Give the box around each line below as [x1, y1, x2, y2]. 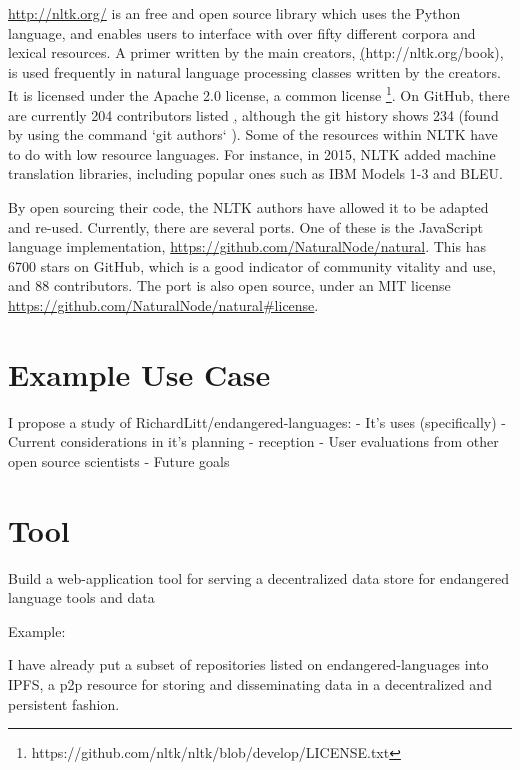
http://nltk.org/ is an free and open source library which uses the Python [8, 3, 461, 23]
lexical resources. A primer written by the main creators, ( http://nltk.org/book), [8, 42, 504, 63]
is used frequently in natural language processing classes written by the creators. [8, 61, 501, 82]
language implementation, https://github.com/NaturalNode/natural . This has [8, 236, 486, 257]
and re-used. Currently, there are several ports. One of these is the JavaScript [8, 216, 483, 237]
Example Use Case [8, 353, 271, 394]
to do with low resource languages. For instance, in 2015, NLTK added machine [8, 143, 496, 164]
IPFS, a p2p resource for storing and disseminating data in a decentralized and [8, 673, 492, 694]
